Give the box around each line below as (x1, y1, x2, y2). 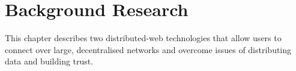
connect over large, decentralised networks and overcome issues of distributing (5, 43, 292, 55)
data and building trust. (5, 55, 94, 67)
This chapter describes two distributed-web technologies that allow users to (5, 32, 282, 44)
